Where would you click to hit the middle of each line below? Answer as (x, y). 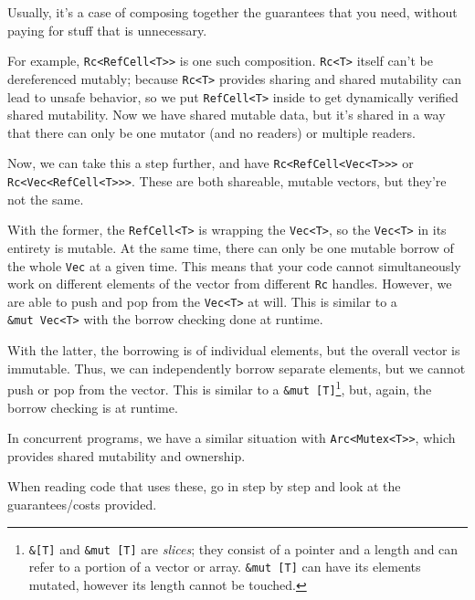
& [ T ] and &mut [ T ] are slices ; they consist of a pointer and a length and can (243, 548)
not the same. (46, 199)
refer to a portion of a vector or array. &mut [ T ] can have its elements (225, 567)
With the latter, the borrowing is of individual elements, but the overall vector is (234, 350)
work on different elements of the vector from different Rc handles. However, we (230, 284)
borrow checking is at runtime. (93, 407)
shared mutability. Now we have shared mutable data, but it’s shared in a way (227, 115)
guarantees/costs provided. (82, 505)
